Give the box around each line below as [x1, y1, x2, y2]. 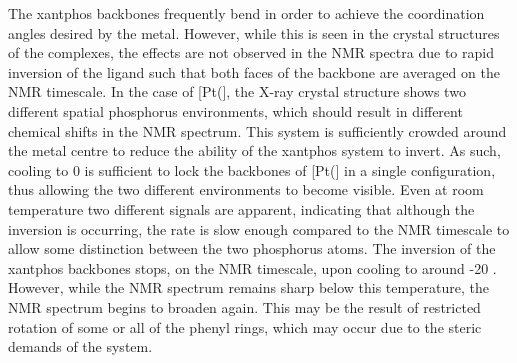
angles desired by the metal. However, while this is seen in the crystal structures [8, 22, 500, 43]
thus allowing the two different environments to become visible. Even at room [8, 179, 484, 200]
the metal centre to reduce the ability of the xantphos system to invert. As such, [8, 140, 501, 161]
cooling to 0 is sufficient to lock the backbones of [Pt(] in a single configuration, [8, 159, 496, 180]
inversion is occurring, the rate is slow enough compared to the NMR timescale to [8, 218, 510, 239]
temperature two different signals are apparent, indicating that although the [8, 198, 475, 219]
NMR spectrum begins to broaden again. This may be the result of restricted [8, 296, 481, 317]
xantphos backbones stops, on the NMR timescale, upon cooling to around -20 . [8, 257, 497, 278]
